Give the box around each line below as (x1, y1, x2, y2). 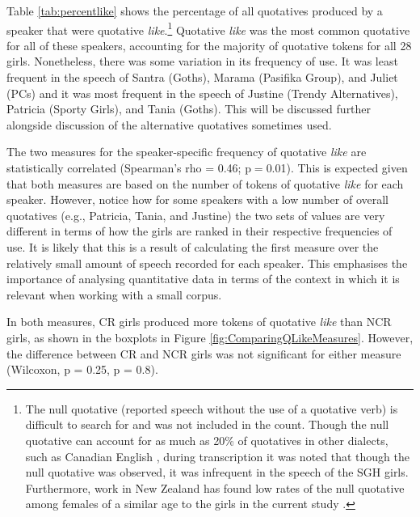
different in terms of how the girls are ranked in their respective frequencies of (6, 222, 393, 239)
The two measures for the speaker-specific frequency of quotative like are (6, 143, 367, 160)
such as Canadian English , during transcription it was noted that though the (25, 447, 409, 464)
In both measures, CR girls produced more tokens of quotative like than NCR (6, 313, 392, 330)
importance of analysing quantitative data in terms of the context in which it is (6, 270, 400, 287)
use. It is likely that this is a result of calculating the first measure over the (6, 238, 379, 255)
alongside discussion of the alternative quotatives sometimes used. (6, 116, 332, 133)
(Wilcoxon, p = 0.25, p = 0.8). (6, 361, 158, 378)
